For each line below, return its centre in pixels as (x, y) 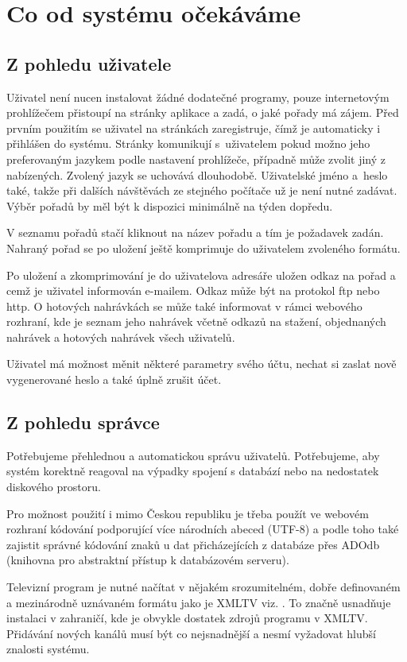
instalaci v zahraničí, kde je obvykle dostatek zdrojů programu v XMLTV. (187, 618)
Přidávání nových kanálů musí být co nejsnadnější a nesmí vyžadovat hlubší (191, 633)
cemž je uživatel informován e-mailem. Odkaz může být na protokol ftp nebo (193, 290)
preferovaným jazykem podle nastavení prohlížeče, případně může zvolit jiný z (196, 159)
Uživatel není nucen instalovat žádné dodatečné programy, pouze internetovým (198, 97)
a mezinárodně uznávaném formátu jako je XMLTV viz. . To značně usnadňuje (199, 602)
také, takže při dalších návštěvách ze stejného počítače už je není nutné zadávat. (202, 190)
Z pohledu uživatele (89, 63)
